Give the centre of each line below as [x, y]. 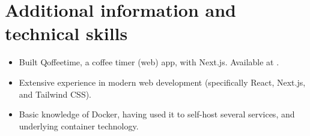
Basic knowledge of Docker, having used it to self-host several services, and [157, 114]
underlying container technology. [79, 126]
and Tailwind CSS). [55, 94]
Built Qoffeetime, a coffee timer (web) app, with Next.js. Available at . [149, 62]
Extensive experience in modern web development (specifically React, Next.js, [162, 82]
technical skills [66, 33]
